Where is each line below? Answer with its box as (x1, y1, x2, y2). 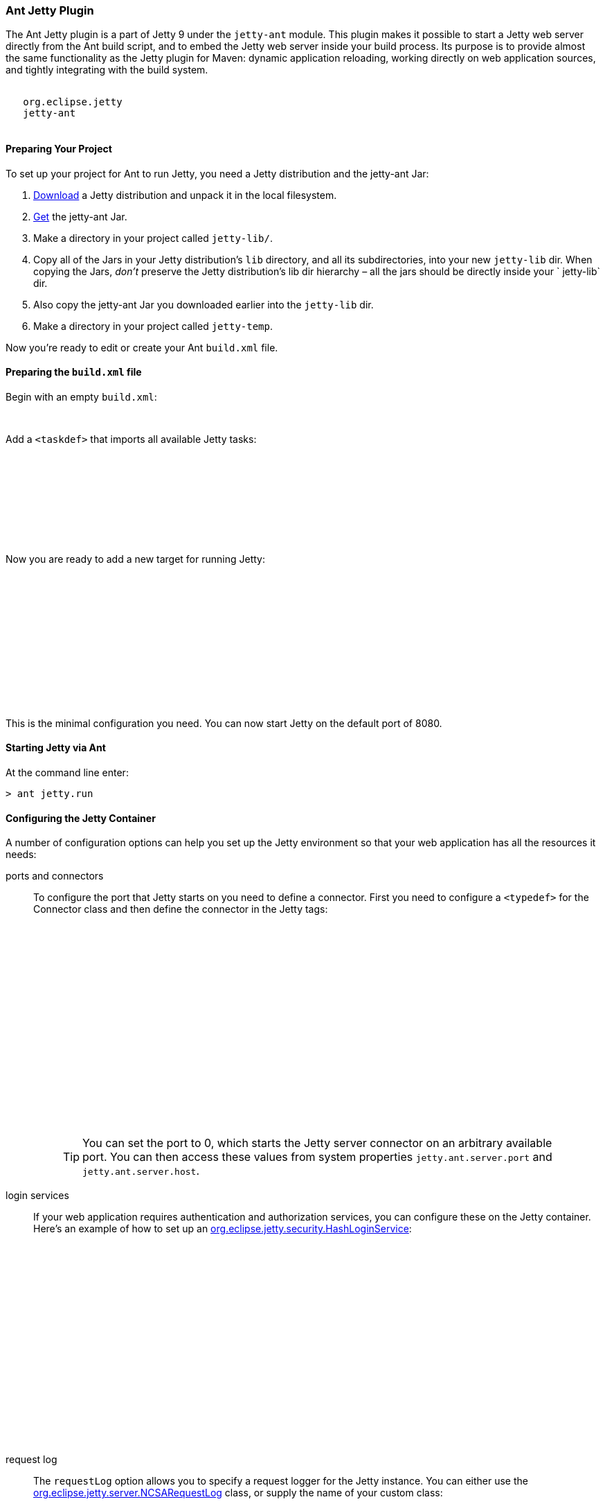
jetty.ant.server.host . (82, 1164, 199, 1178)
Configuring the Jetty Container (6, 812, 156, 824)
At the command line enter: (6, 767, 129, 779)
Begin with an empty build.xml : (6, 390, 157, 403)
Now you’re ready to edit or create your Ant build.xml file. (6, 341, 278, 353)
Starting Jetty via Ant (6, 742, 106, 754)
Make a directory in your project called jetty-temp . (33, 320, 273, 332)
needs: (6, 848, 37, 861)
